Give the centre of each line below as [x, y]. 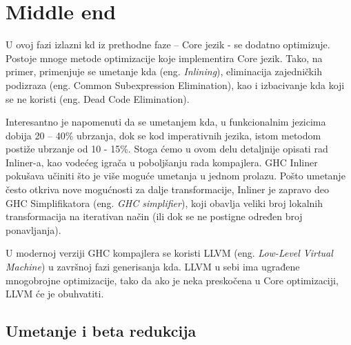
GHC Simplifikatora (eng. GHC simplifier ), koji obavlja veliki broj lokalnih [164, 203]
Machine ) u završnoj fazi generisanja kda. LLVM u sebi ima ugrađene [153, 267]
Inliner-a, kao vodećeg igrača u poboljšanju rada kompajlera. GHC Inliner [162, 162]
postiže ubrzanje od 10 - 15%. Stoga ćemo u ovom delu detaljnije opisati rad [167, 149]
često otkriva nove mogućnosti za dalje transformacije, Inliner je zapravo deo [168, 189]
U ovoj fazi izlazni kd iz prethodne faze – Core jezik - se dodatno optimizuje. [168, 45]
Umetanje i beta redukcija [101, 331]
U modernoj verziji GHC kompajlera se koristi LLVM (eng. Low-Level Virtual [169, 253]
